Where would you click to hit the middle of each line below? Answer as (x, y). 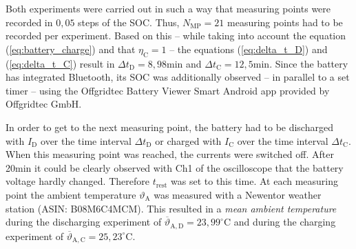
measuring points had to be (285, 22)
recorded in (29, 22)
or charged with (188, 140)
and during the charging (285, 222)
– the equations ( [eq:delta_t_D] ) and (249, 49)
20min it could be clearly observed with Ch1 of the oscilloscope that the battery (175, 167)
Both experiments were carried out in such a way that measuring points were (168, 8)
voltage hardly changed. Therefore (77, 181)
